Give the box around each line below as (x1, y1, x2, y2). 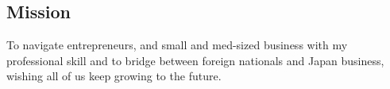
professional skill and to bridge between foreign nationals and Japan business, (6, 52, 384, 68)
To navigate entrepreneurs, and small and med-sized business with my (6, 37, 348, 53)
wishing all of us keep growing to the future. (6, 68, 222, 84)
